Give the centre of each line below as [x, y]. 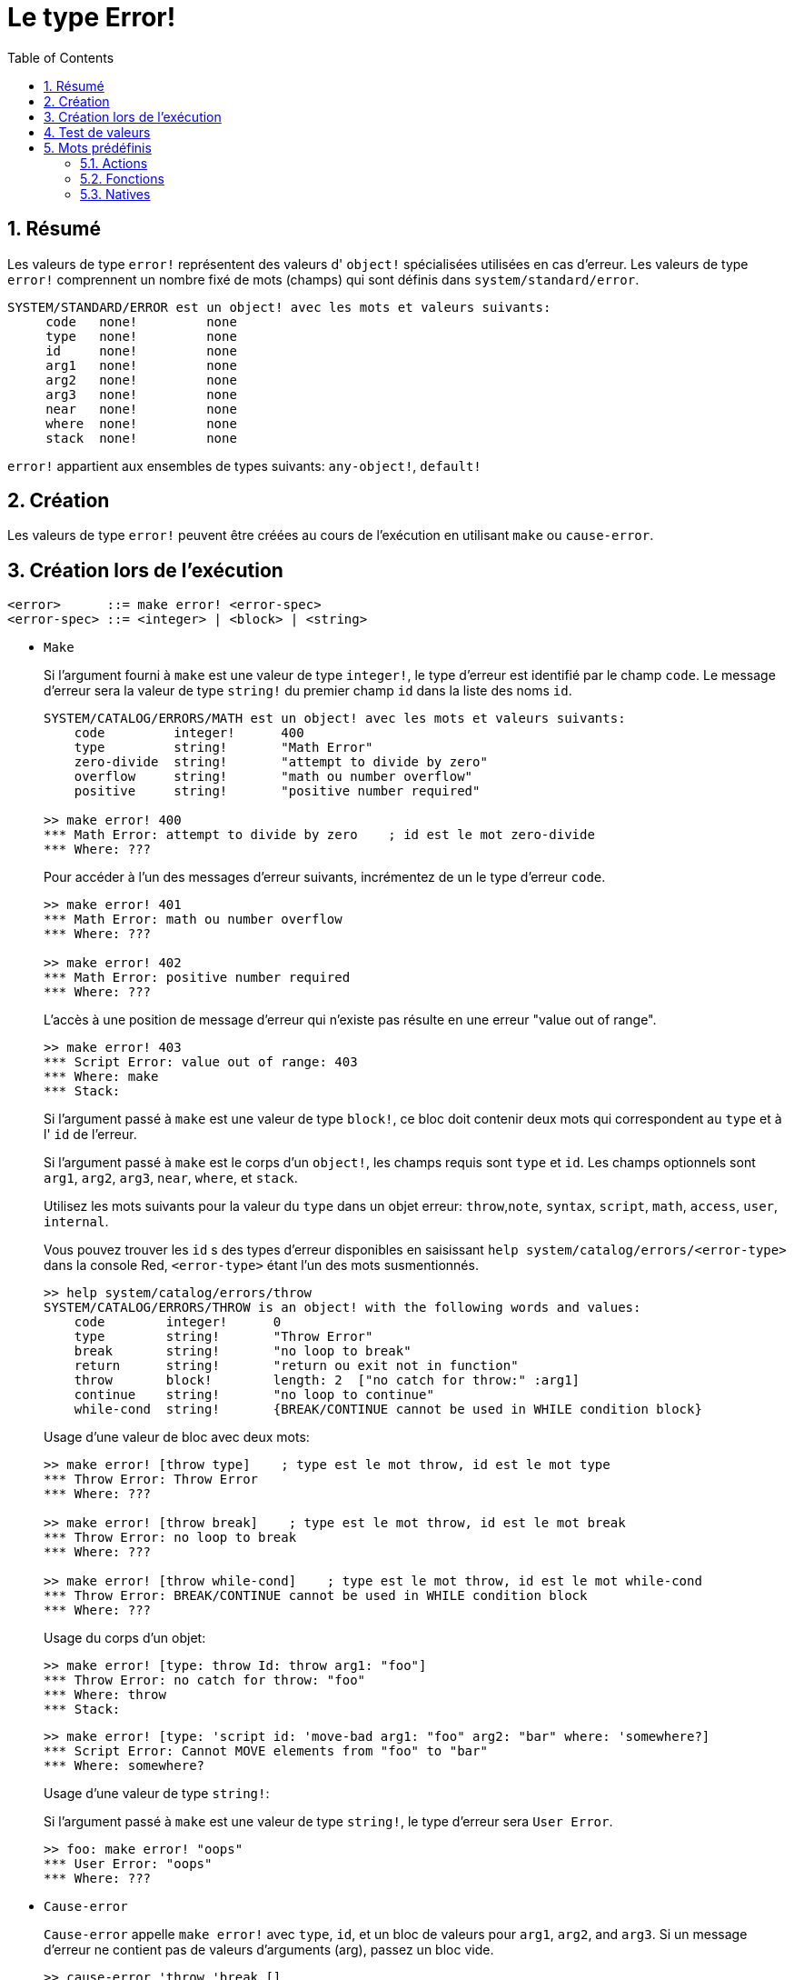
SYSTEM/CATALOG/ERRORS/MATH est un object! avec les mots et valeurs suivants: [335, 719]
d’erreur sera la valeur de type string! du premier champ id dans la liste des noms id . [308, 691]
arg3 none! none [141, 394]
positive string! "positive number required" [277, 791]
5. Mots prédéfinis [98, 147]
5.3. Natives [115, 194]
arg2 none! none [141, 380]
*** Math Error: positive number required [197, 978]
